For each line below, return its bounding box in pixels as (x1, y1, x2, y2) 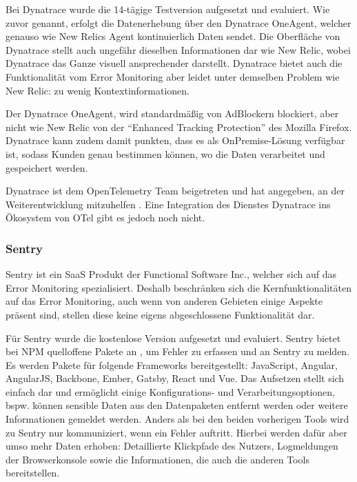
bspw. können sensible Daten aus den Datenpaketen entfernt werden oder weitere (6, 398, 348, 412)
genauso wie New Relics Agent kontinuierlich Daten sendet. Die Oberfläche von (6, 29, 340, 43)
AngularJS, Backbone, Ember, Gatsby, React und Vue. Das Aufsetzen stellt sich (6, 371, 345, 385)
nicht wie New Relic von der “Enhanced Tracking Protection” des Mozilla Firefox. (6, 119, 352, 134)
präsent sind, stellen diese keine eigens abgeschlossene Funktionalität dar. (6, 307, 315, 321)
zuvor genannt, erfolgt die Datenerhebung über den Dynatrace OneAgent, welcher (6, 15, 351, 30)
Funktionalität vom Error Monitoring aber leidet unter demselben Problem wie (6, 69, 340, 83)
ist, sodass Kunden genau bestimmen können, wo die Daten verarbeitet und (6, 146, 325, 161)
